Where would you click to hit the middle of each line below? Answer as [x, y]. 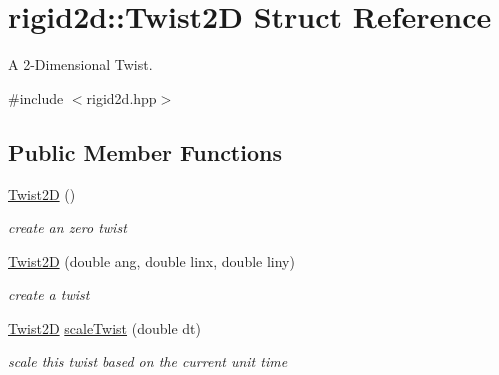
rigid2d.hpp [121, 97]
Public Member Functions [145, 151]
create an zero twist [67, 227]
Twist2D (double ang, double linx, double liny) [151, 260]
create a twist [49, 294]
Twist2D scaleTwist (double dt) [104, 327]
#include [36, 97]
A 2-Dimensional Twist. [80, 64]
